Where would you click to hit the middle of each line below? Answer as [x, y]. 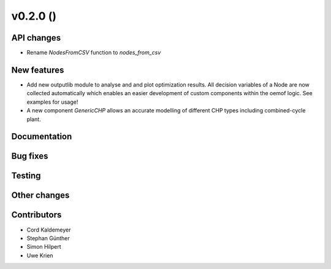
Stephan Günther [48, 238]
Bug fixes [30, 156]
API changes [36, 38]
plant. [34, 119]
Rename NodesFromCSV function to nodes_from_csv [94, 53]
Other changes [40, 196]
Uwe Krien [40, 255]
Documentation [42, 137]
